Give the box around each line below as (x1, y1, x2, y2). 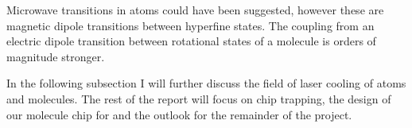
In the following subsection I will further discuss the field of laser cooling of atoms (6, 75, 406, 91)
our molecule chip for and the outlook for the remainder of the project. (6, 106, 352, 122)
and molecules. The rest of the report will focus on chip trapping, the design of (6, 90, 391, 107)
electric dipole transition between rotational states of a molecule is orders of (6, 33, 376, 49)
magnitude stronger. (6, 48, 105, 64)
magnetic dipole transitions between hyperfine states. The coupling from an (6, 17, 375, 33)
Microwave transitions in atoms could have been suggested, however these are (6, 2, 384, 17)
